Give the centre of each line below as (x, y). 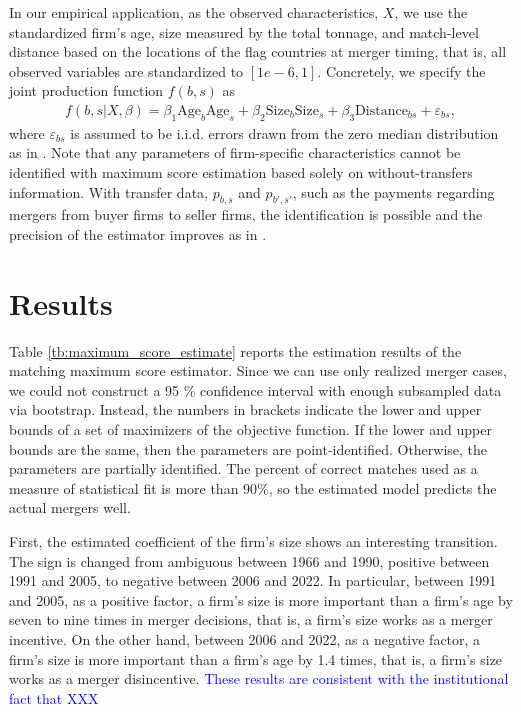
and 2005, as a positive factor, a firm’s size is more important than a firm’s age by (261, 599)
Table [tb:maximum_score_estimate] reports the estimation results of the (235, 350)
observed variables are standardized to (126, 70)
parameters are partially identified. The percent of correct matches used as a (243, 468)
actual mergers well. (70, 507)
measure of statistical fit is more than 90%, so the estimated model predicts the (253, 487)
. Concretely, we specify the (401, 70)
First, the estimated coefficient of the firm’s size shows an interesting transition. (253, 541)
